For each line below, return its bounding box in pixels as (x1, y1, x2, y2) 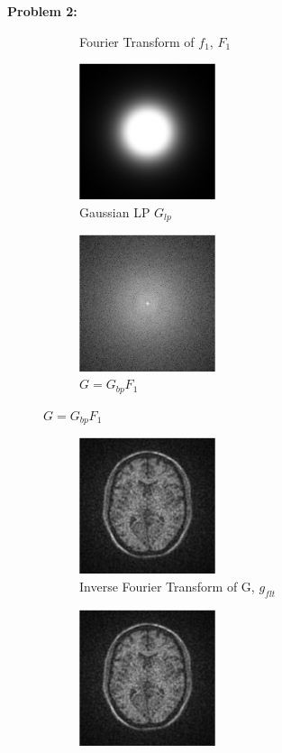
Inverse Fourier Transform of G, (79, 576, 255, 595)
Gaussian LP (79, 202, 150, 221)
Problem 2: (7, 2, 77, 20)
